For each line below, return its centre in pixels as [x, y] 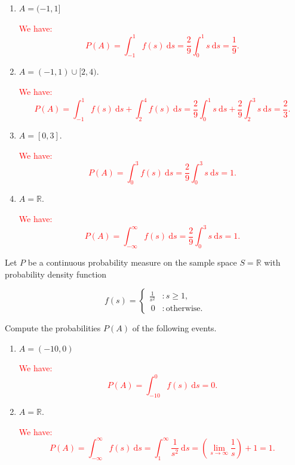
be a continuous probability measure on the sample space [132, 262]
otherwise [183, 309]
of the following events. [174, 328]
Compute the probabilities [53, 328]
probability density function [56, 274]
